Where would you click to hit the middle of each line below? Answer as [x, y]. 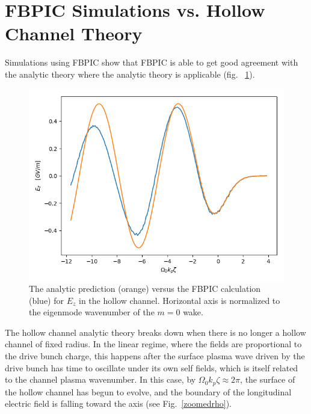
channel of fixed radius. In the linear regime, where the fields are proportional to [153, 344]
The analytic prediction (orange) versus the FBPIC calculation [145, 289]
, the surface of [268, 379]
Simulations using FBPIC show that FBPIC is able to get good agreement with [152, 62]
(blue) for [47, 300]
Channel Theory [74, 33]
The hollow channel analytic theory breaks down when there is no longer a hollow [155, 332]
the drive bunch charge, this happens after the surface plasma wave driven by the [155, 356]
